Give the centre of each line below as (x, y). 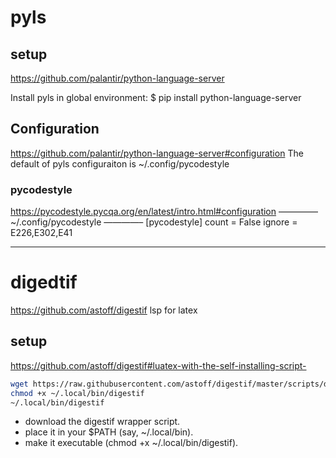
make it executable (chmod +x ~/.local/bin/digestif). (131, 443)
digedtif (44, 282)
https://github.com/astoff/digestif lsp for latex (104, 310)
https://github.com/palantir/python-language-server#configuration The (157, 153)
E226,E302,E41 (41, 233)
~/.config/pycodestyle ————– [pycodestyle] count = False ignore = (154, 222)
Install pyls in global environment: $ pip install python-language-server (156, 97)
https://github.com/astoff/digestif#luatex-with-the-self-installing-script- (158, 365)
